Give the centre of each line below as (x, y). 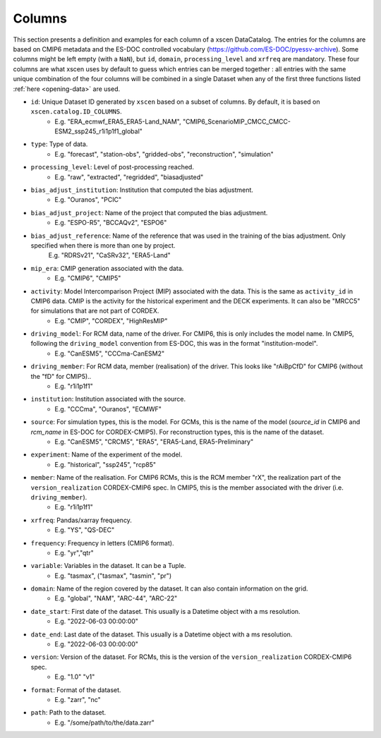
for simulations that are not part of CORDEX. (95, 311)
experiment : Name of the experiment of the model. (107, 454)
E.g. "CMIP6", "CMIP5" (88, 278)
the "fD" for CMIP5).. (61, 376)
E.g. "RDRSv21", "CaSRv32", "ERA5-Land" (109, 255)
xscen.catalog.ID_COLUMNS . (77, 111)
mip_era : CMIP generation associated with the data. (107, 268)
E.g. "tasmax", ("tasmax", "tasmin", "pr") (113, 576)
